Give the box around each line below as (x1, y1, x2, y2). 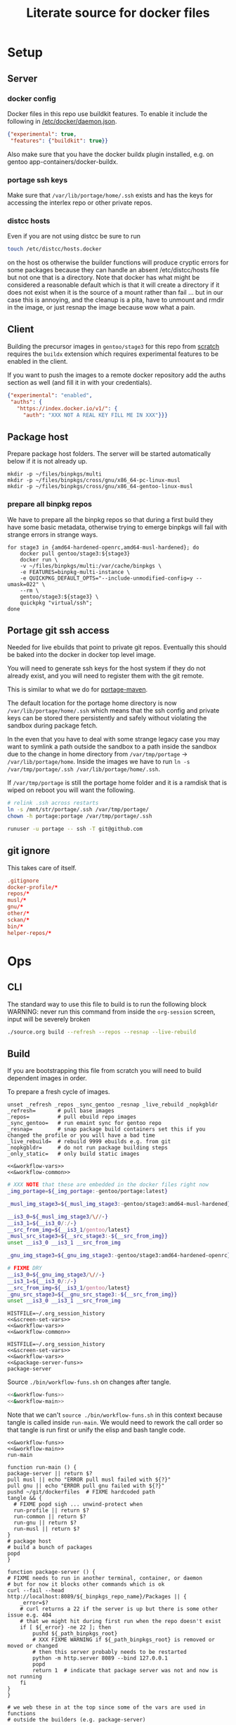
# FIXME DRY (7, 1265, 42, 1272)
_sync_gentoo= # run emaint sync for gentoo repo (7, 1120, 162, 1127)
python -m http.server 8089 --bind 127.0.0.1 (32, 1655, 169, 1662)
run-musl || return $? (13, 1525, 80, 1533)
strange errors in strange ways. (7, 530, 98, 539)
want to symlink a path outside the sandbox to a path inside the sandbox (7, 742, 217, 751)
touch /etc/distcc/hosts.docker (7, 246, 102, 253)
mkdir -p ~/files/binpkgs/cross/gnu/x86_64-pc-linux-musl (7, 477, 181, 484)
